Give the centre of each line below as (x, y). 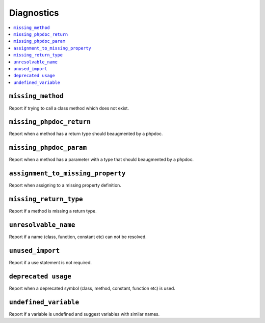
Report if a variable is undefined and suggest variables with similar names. (84, 314)
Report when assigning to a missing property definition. (65, 185)
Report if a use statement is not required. (50, 263)
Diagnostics (34, 13)
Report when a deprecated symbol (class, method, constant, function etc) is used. (92, 288)
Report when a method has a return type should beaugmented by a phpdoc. (86, 134)
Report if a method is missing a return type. (53, 211)
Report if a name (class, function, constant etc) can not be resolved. (78, 237)
